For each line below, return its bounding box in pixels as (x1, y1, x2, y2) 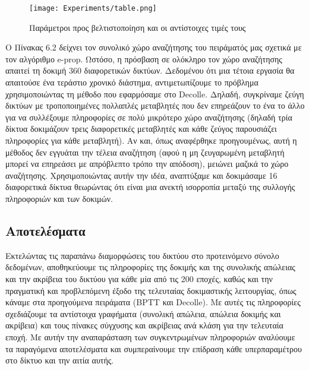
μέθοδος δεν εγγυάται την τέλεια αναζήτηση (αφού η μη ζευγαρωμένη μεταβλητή (5, 146, 285, 158)
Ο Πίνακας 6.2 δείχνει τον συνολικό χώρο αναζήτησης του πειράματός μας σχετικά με (5, 41, 302, 53)
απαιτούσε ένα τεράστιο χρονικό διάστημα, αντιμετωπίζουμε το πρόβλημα (5, 76, 258, 88)
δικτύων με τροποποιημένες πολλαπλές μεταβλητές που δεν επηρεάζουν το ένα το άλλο (5, 99, 305, 112)
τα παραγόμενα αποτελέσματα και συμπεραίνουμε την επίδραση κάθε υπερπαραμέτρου (5, 342, 302, 355)
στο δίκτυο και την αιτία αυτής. (5, 354, 114, 366)
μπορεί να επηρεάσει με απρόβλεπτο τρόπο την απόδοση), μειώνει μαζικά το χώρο (5, 157, 289, 170)
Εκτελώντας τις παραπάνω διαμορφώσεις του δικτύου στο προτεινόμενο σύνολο (5, 249, 279, 261)
